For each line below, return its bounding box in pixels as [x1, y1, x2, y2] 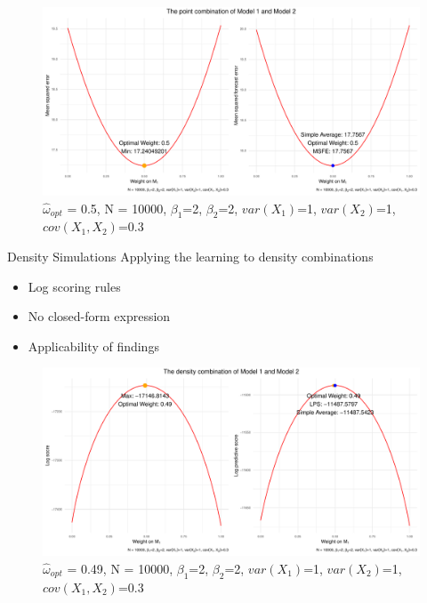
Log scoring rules [28, 277, 121, 295]
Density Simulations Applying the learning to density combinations [7, 246, 374, 265]
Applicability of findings [28, 336, 159, 355]
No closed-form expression [28, 307, 171, 326]
